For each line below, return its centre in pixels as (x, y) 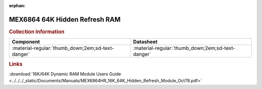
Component (26, 42)
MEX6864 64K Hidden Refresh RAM (65, 19)
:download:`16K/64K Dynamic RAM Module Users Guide (65, 74)
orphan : (17, 6)
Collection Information (37, 31)
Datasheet (145, 42)
